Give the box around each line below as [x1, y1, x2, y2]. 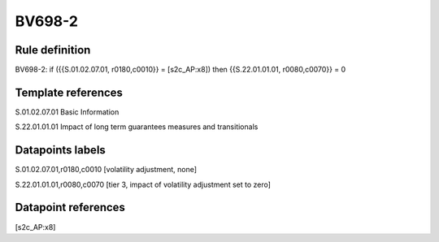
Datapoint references [15, 201, 126, 214]
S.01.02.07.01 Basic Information [15, 106, 120, 117]
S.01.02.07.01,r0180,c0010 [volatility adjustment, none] [15, 165, 198, 175]
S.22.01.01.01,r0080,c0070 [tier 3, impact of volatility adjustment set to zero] [15, 179, 272, 189]
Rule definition [15, 43, 91, 57]
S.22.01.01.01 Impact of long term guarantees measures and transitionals [15, 122, 259, 132]
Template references [15, 85, 124, 99]
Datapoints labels [15, 143, 106, 158]
